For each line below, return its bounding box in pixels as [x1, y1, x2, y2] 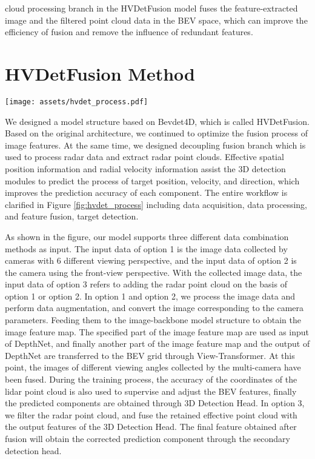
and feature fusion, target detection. [5, 210, 139, 223]
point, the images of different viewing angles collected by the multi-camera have [5, 361, 301, 374]
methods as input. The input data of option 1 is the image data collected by [5, 242, 288, 255]
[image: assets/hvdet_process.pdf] [5, 97, 148, 106]
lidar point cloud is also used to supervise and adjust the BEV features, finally [5, 384, 297, 397]
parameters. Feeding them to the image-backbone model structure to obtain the [5, 313, 301, 326]
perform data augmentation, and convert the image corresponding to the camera [5, 301, 304, 314]
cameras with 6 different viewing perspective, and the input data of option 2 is [5, 254, 297, 267]
